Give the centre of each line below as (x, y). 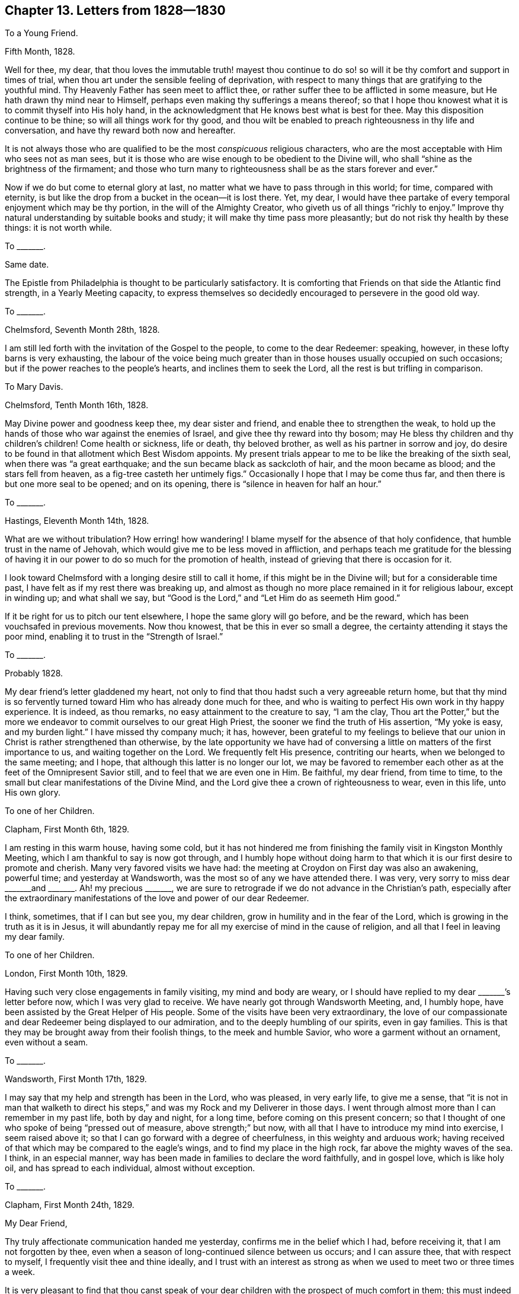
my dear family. (35, 937)
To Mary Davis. (34, 387)
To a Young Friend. (41, 33)
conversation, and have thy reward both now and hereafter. (120, 131)
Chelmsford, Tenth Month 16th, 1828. (77, 405)
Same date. (27, 265)
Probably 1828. (34, 673)
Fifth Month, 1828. (40, 52)
